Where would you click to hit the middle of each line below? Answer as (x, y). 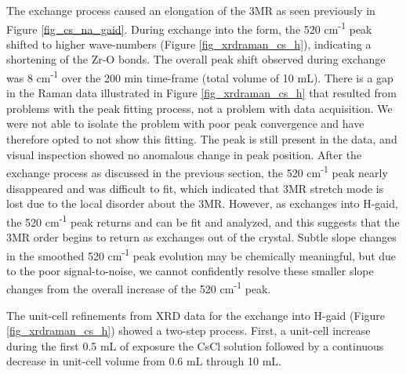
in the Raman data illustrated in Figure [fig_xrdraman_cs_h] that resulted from (201, 93)
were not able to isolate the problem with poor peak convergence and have (185, 123)
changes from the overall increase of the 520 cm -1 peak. (139, 288)
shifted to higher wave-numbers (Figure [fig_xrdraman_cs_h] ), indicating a (189, 44)
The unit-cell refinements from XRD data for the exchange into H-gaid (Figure (196, 315)
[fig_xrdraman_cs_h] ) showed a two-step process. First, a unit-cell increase (188, 330)
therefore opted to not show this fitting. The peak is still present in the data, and (202, 139)
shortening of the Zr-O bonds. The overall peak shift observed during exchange (196, 59)
